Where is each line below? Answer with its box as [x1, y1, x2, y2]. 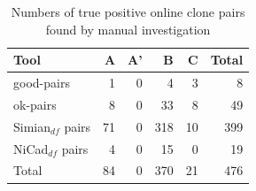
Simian [13, 117, 51, 135]
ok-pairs [13, 95, 57, 113]
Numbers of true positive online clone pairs [11, 3, 245, 20]
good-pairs [13, 73, 70, 92]
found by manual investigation [45, 19, 211, 38]
